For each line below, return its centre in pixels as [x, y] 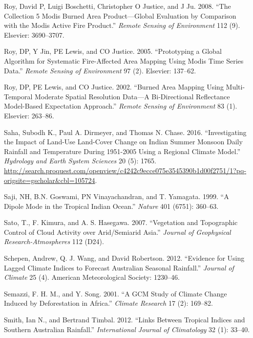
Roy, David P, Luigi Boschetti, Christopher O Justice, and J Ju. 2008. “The [117, 6]
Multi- [235, 87]
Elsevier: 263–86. [29, 115]
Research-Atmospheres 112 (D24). [54, 241]
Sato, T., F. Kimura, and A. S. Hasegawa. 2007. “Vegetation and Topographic [121, 222]
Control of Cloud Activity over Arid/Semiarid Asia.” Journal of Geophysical [117, 232]
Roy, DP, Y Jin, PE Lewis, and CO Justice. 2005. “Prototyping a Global [113, 51]
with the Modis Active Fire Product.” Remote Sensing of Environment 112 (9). [122, 25]
